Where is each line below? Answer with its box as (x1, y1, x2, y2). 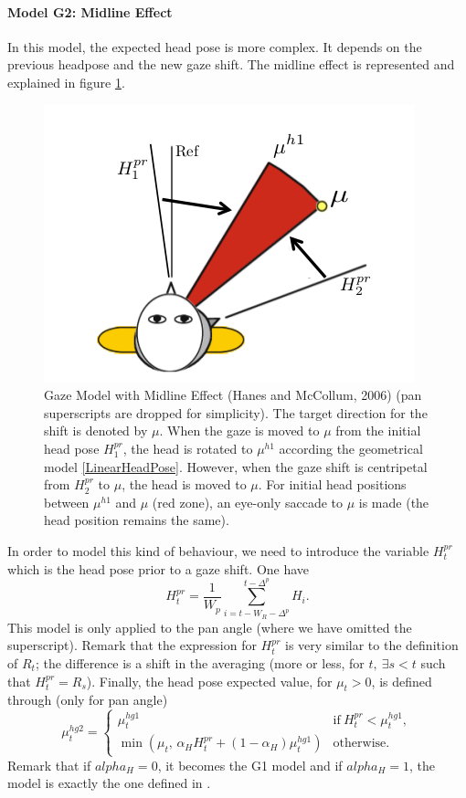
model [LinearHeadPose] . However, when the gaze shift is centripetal (44, 457, 428, 476)
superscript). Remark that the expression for (7, 635, 257, 655)
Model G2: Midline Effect (7, 2, 173, 21)
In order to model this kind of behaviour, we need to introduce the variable (7, 541, 429, 560)
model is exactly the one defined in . (7, 773, 211, 793)
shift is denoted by (44, 421, 148, 440)
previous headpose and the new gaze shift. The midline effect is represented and (7, 55, 455, 74)
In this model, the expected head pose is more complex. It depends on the (7, 37, 422, 56)
